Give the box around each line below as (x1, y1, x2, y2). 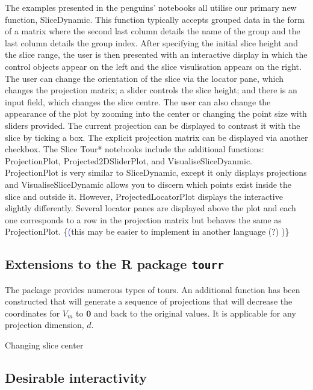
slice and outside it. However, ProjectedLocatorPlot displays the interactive (5, 190, 283, 202)
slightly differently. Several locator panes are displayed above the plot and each (5, 202, 296, 214)
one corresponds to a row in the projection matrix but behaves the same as (5, 213, 282, 226)
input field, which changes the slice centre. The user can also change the (5, 95, 271, 108)
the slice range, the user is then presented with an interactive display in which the (5, 48, 308, 61)
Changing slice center (5, 339, 84, 351)
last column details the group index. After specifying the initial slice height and (5, 36, 298, 49)
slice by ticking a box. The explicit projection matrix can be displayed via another (5, 131, 308, 143)
